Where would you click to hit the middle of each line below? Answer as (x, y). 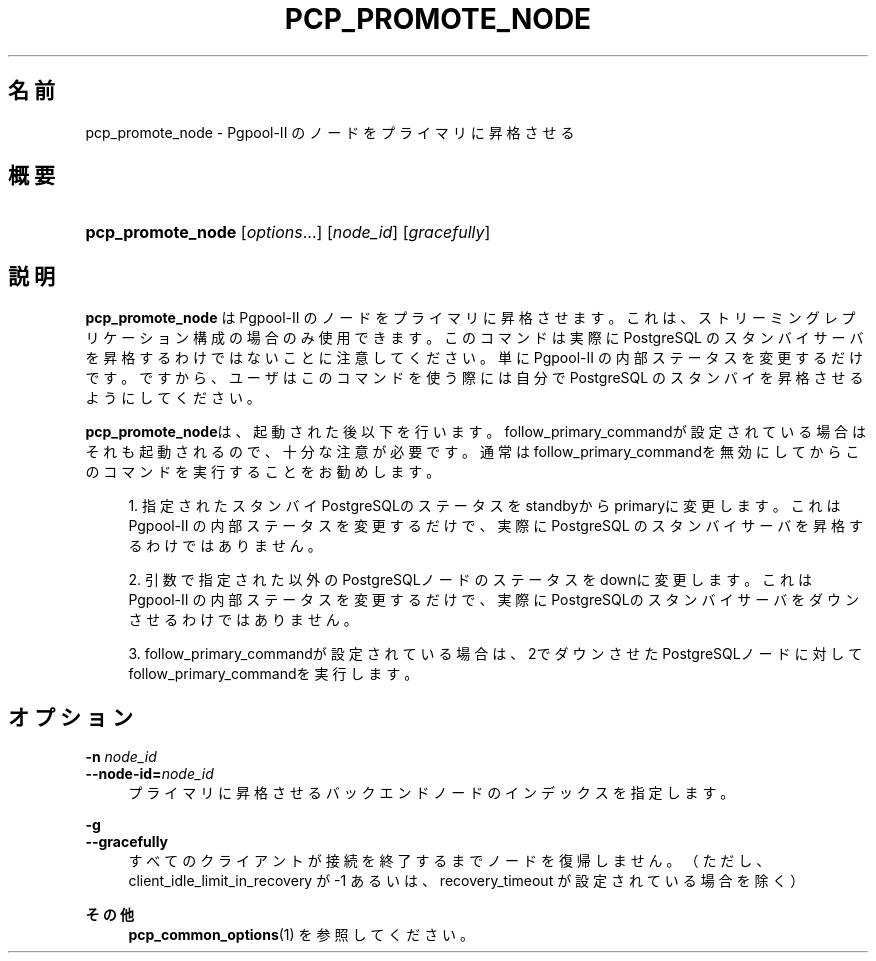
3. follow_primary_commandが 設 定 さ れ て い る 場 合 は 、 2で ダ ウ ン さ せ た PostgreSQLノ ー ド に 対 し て (495, 654)
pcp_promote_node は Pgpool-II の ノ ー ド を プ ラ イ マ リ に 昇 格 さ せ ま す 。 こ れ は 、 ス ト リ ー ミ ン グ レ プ (470, 318)
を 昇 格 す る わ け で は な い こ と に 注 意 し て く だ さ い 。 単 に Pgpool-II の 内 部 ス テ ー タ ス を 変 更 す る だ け (474, 358)
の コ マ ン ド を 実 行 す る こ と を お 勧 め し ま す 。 (263, 472)
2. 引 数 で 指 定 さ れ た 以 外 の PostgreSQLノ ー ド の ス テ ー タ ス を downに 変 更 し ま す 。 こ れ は (470, 580)
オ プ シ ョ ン (70, 717)
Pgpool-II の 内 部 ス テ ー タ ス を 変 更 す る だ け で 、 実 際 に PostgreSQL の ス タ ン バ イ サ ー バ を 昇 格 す (495, 526)
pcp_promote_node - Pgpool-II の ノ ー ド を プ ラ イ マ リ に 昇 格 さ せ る (330, 132)
